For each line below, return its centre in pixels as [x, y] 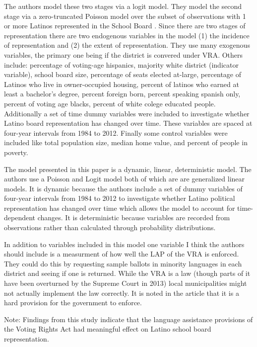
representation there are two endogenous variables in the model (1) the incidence [127, 35]
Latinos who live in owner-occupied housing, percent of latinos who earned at [122, 84]
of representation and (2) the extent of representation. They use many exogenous [127, 45]
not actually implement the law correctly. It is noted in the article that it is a [122, 293]
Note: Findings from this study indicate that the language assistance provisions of [128, 319]
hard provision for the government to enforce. [73, 303]
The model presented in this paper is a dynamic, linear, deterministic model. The [128, 169]
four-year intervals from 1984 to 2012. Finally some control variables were [116, 132]
